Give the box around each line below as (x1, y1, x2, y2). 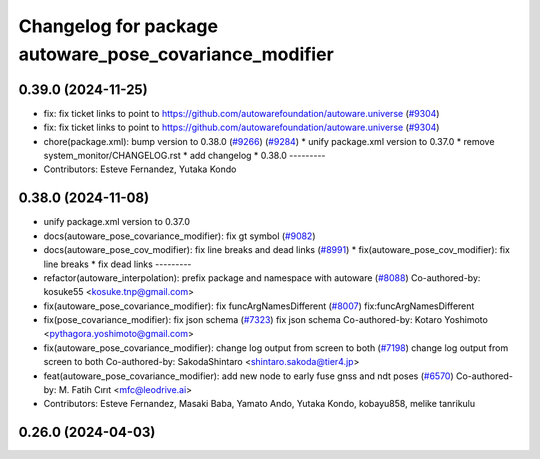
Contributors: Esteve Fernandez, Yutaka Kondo (43, 163, 237, 175)
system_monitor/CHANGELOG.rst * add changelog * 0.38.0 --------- (43, 150, 326, 162)
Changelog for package (18, 15, 219, 37)
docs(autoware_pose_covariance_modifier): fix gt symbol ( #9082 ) (43, 230, 316, 242)
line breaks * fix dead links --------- (43, 258, 192, 270)
